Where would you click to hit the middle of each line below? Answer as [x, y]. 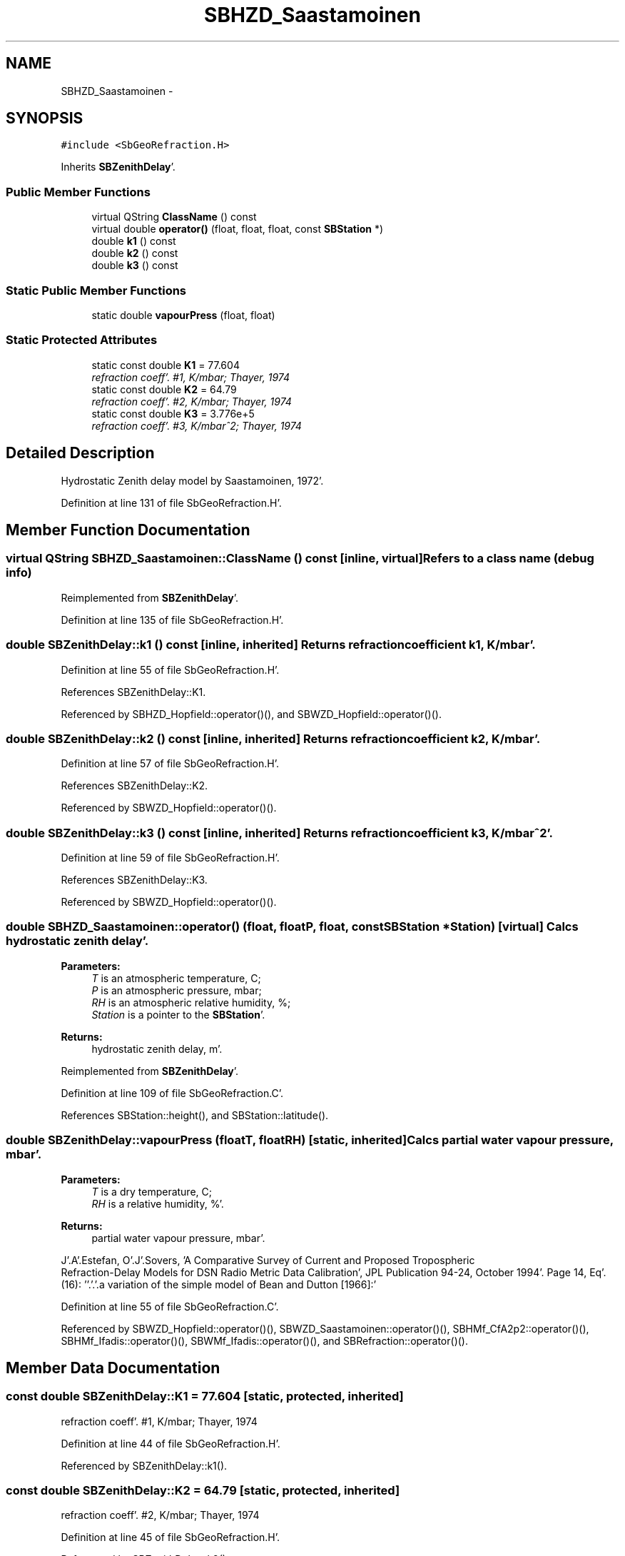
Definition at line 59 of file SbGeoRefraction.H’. [170, 858]
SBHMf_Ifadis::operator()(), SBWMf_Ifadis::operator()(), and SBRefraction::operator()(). [264, 1340]
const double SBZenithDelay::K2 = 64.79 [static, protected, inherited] [203, 1491]
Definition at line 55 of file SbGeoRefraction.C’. [170, 1306]
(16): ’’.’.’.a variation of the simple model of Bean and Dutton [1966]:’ [219, 1284]
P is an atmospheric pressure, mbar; [177, 990]
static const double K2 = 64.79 [164, 389]
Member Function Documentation [128, 530]
